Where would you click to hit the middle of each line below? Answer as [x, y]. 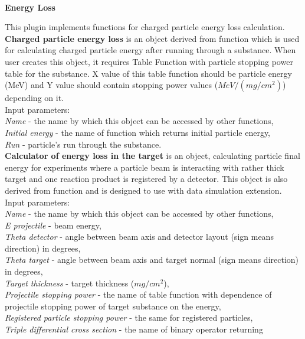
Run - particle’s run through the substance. [83, 144]
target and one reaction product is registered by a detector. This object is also [146, 179]
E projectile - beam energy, [53, 225]
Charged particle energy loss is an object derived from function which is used [152, 38]
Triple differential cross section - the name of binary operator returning [134, 329]
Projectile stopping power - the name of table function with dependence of [138, 294]
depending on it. [34, 98]
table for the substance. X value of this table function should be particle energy [148, 73]
